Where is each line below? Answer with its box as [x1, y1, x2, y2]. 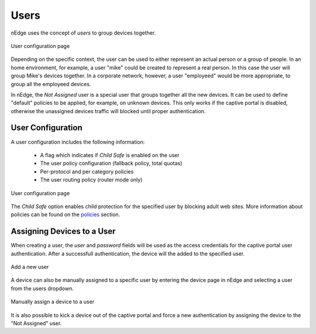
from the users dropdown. [11, 285, 74, 292]
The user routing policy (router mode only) [40, 176, 143, 183]
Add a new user [11, 264, 49, 270]
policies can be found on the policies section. [11, 211, 121, 218]
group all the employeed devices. [11, 80, 91, 87]
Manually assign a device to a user [11, 298, 95, 305]
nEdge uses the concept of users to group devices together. [11, 29, 156, 36]
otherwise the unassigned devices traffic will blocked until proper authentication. [11, 107, 206, 114]
